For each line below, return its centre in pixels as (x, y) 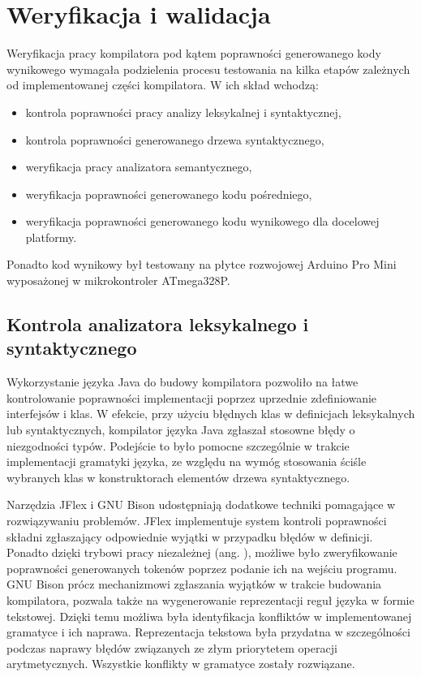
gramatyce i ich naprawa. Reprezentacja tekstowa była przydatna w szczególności (208, 632)
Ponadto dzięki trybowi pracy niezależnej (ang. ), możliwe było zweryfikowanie (202, 552)
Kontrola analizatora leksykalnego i (158, 324)
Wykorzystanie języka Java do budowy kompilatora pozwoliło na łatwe (183, 382)
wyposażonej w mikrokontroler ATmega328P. (118, 280)
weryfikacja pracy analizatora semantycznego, (139, 167)
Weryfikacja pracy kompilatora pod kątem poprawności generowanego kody (194, 53)
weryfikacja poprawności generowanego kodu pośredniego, (169, 194)
